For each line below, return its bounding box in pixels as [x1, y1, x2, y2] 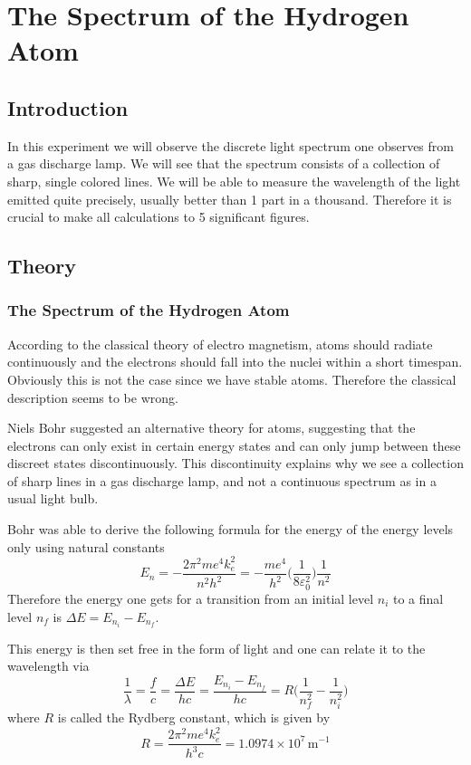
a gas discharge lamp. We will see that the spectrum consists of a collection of [7, 154, 440, 173]
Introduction [7, 93, 129, 121]
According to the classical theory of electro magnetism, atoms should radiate [7, 334, 433, 353]
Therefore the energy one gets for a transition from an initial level [7, 588, 374, 607]
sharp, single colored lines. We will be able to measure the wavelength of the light [7, 171, 461, 190]
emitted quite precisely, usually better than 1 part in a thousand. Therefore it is [7, 189, 452, 208]
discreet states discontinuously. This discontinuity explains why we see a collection [7, 454, 464, 473]
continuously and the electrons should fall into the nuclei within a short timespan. [7, 352, 463, 371]
